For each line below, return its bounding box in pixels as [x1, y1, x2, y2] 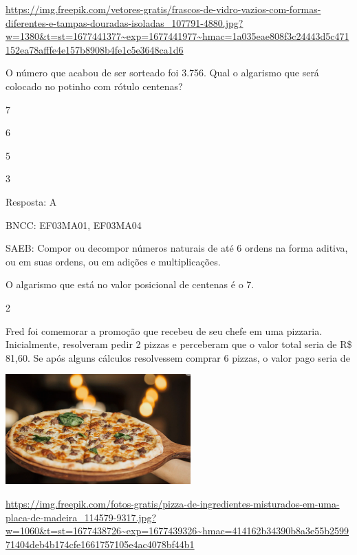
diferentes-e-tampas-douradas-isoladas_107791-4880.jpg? [6, 15, 244, 30]
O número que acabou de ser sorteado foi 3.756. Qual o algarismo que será [6, 65, 319, 80]
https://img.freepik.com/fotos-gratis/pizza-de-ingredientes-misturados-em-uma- [6, 497, 340, 511]
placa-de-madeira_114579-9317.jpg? [6, 510, 156, 524]
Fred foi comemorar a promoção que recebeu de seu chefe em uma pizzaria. [6, 323, 323, 338]
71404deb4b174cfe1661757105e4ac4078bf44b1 [6, 536, 195, 551]
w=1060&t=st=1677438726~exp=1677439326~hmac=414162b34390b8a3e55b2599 [6, 523, 349, 538]
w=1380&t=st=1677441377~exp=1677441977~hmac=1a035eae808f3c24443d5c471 [6, 29, 349, 43]
